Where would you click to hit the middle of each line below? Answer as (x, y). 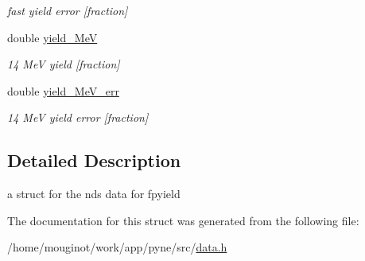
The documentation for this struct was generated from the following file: (183, 220)
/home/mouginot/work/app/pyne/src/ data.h (117, 247)
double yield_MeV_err (63, 90)
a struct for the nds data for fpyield (94, 194)
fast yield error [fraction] (68, 10)
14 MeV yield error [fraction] (78, 117)
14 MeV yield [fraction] (64, 64)
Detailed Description (94, 160)
